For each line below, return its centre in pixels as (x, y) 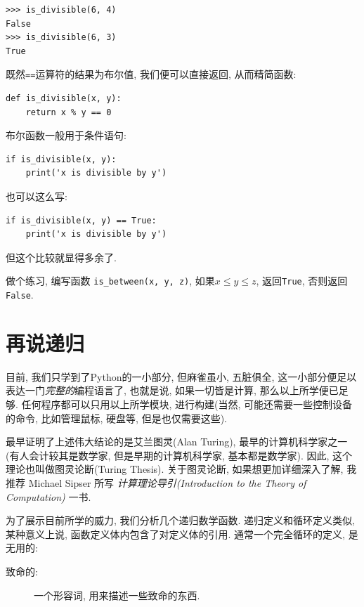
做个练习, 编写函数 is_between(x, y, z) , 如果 (110, 281)
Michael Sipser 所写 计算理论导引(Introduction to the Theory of (167, 482)
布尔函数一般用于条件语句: (66, 135)
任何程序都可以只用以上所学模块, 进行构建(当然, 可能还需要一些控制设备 (187, 404)
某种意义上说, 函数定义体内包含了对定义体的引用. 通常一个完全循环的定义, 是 (182, 534)
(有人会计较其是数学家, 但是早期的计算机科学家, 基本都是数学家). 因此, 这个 (179, 455)
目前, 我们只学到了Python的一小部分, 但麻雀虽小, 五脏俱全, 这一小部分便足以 (181, 376)
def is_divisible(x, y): (64, 99)
